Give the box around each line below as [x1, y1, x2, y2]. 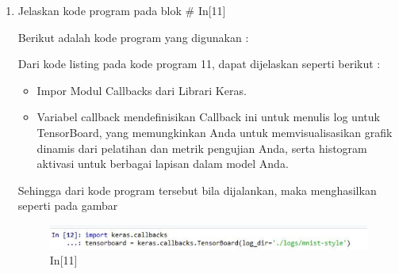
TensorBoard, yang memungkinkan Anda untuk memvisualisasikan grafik [36, 124, 393, 140]
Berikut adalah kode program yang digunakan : [17, 29, 249, 45]
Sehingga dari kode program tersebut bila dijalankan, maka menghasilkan [17, 181, 377, 198]
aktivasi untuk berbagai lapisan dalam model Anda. [36, 155, 289, 172]
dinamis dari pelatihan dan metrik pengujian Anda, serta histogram [36, 139, 367, 156]
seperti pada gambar [17, 197, 118, 214]
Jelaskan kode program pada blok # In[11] [17, 2, 226, 18]
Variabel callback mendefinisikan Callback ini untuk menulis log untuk [36, 108, 380, 125]
